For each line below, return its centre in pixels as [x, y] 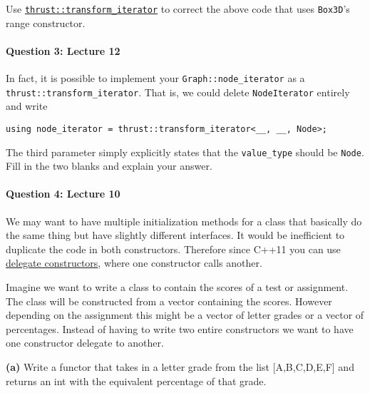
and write [27, 106]
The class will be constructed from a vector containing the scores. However [169, 301]
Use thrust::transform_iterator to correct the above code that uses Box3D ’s [178, 9]
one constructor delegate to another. [85, 343]
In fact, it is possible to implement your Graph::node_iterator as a [155, 78]
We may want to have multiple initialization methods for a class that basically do [184, 221]
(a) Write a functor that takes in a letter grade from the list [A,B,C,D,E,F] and [180, 367]
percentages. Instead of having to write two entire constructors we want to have [180, 328]
